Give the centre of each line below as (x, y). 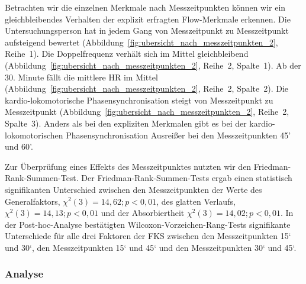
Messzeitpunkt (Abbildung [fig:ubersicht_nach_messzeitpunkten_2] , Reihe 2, (147, 112)
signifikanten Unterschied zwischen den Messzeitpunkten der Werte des (133, 189)
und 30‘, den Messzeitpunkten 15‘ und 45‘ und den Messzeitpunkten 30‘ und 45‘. (151, 247)
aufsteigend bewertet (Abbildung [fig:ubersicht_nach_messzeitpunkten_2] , (141, 42)
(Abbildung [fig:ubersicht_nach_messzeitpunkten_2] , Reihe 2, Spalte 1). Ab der (153, 65)
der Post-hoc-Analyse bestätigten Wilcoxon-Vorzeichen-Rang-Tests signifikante (148, 224)
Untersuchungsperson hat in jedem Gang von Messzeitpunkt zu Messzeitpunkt (147, 30)
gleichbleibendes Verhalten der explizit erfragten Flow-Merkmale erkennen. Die (148, 19)
